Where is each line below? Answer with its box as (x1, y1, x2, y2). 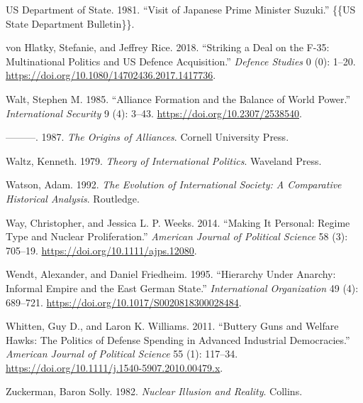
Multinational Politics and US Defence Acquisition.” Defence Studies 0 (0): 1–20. (6, 53, 356, 68)
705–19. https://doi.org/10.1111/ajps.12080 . (6, 242, 197, 257)
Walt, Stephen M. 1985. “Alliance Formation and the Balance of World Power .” (6, 91, 351, 106)
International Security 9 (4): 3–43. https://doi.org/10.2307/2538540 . (6, 105, 302, 120)
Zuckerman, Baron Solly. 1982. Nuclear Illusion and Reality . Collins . (6, 384, 303, 399)
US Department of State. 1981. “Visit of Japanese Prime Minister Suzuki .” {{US (6, 2, 356, 16)
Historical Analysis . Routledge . (6, 190, 140, 205)
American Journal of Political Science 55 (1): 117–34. (6, 346, 238, 361)
